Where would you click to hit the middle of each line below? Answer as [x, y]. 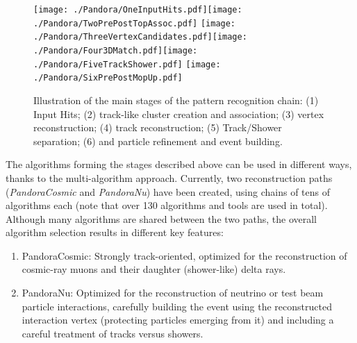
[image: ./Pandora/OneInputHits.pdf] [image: [138, 10]
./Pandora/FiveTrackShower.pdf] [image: [127, 64]
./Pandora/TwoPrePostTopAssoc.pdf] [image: [135, 23]
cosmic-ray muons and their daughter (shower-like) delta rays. [154, 269]
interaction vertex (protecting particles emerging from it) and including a [178, 320]
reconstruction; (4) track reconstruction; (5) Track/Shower [158, 127]
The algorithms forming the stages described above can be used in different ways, [179, 164]
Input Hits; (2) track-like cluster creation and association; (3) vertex [179, 114]
